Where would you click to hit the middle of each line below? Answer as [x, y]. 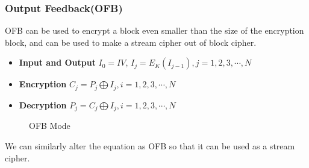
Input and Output [57, 62]
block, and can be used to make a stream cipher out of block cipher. [131, 42]
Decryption [43, 104]
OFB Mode [50, 126]
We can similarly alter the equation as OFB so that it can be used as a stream [150, 145]
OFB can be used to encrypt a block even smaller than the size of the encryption [154, 30]
